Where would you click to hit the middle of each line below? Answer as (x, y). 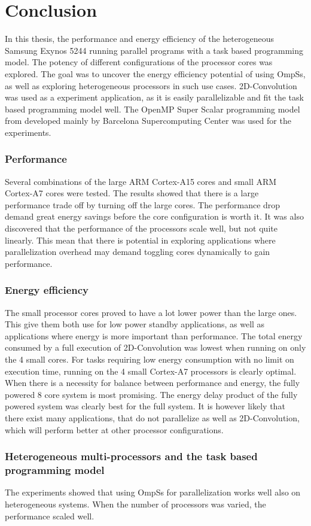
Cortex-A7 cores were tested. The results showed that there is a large (132, 193)
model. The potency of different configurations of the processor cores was (139, 62)
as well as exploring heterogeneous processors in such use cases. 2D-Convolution (151, 85)
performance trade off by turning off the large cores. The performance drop (143, 204)
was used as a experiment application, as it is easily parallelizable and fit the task (154, 97)
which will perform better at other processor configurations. (114, 429)
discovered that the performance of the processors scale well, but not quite (141, 228)
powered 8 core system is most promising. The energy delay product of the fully (151, 394)
